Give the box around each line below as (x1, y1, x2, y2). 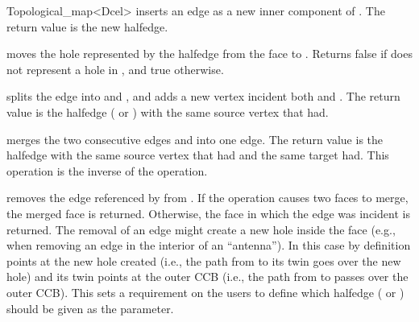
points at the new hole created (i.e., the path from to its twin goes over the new (6, 252, 401, 269)
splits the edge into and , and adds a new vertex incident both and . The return (6, 88, 400, 105)
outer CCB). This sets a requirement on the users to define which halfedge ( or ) (6, 283, 404, 300)
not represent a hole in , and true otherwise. (6, 60, 224, 77)
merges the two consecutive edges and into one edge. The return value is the (6, 130, 384, 147)
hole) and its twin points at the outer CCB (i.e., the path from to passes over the (6, 268, 409, 285)
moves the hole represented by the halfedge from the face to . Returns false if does (6, 45, 413, 62)
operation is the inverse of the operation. (6, 162, 208, 179)
